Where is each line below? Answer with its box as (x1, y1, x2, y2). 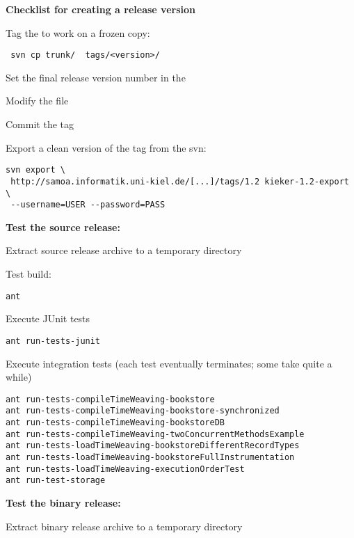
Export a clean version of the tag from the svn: (6, 140, 207, 155)
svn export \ (6, 165, 65, 175)
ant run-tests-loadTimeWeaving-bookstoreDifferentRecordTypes (6, 441, 300, 451)
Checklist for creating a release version (6, 2, 195, 16)
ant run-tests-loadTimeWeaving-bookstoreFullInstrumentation (6, 452, 295, 462)
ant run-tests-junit (6, 335, 101, 346)
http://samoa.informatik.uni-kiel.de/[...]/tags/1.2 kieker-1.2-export (10, 176, 349, 187)
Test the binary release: (6, 495, 121, 509)
